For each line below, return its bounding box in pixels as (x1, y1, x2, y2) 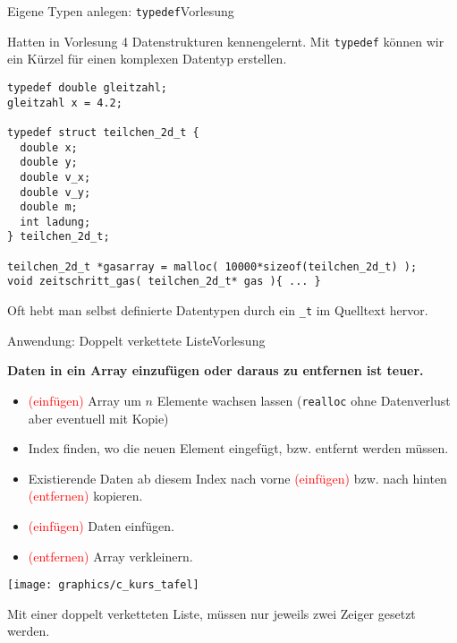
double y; (20, 156, 78, 169)
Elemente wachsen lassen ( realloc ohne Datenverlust (157, 390, 451, 409)
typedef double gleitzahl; (7, 81, 167, 94)
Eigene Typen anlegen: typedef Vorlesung (7, 2, 234, 20)
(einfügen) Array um (28, 390, 141, 409)
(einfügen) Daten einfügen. (28, 516, 174, 535)
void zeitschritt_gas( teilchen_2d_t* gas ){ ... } (7, 275, 321, 288)
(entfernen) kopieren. (28, 486, 143, 505)
